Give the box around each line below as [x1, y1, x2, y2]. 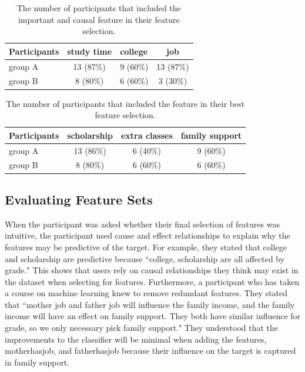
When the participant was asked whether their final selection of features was [5, 217, 280, 230]
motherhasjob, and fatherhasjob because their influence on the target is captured [5, 344, 296, 357]
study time [67, 45, 112, 57]
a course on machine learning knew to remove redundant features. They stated [5, 287, 288, 299]
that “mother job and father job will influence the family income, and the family [5, 298, 295, 310]
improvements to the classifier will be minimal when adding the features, [5, 333, 267, 345]
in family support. [5, 356, 70, 368]
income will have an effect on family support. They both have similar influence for [5, 310, 301, 322]
